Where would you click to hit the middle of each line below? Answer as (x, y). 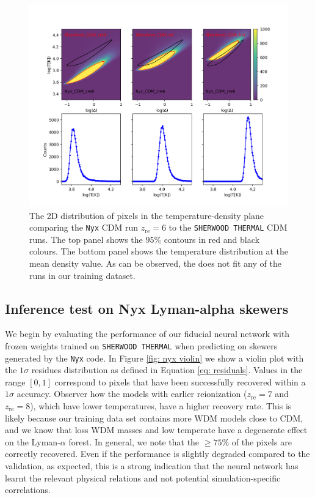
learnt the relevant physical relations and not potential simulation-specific (143, 478)
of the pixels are (262, 441)
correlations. (28, 490)
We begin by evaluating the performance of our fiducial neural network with (147, 334)
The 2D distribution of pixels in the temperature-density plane (147, 215)
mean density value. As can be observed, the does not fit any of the (155, 263)
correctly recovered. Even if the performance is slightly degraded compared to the (157, 454)
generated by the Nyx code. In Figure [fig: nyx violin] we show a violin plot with (154, 358)
